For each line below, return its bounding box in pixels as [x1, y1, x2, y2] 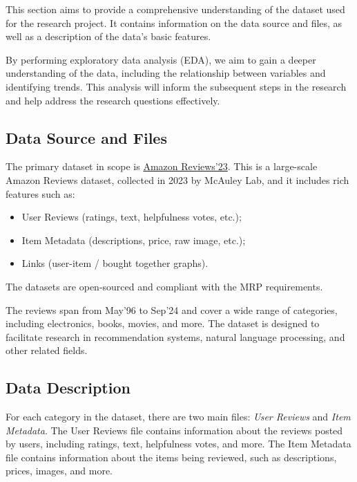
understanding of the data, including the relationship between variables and [6, 66, 326, 80]
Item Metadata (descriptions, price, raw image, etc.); [21, 232, 246, 247]
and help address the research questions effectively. [6, 93, 220, 107]
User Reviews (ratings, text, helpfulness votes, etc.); [21, 210, 242, 224]
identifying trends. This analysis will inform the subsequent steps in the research [6, 79, 347, 93]
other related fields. [6, 343, 88, 358]
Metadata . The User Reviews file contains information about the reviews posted [6, 423, 343, 437]
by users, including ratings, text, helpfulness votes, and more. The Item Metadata [6, 436, 351, 451]
